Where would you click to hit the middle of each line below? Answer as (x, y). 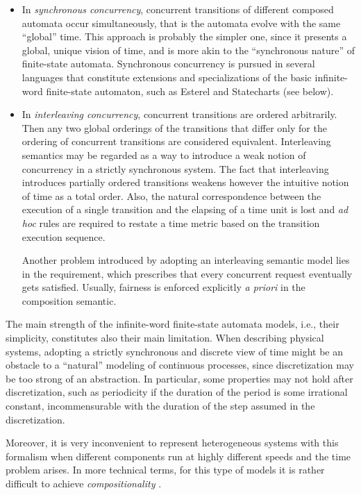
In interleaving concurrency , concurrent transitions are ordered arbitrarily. (179, 114)
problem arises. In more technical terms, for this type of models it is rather (165, 470)
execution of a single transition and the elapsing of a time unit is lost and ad (185, 209)
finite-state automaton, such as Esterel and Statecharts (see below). (190, 91)
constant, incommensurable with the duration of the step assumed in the (160, 406)
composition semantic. (69, 300)
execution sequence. (64, 236)
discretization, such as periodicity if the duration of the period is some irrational (177, 392)
